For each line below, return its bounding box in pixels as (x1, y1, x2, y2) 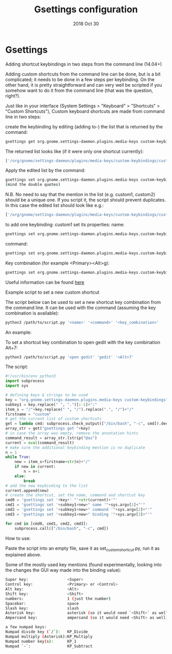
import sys (5, 383, 29, 389)
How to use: (5, 535, 31, 541)
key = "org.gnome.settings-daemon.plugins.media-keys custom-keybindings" (5, 397, 168, 402)
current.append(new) (5, 488, 50, 493)
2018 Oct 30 (73, 21, 99, 27)
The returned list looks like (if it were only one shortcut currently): (5, 148, 144, 155)
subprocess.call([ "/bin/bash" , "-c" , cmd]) (14, 526, 109, 531)
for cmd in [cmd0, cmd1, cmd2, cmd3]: (5, 521, 88, 526)
